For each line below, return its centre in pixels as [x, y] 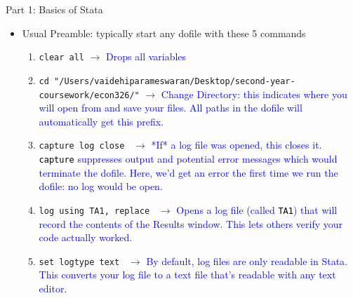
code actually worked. [86, 237]
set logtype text [79, 262]
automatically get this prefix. [101, 121]
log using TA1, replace [94, 211]
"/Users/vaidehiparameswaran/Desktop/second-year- [175, 81]
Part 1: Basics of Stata [54, 9]
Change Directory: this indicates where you [254, 94]
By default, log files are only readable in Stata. [247, 260]
